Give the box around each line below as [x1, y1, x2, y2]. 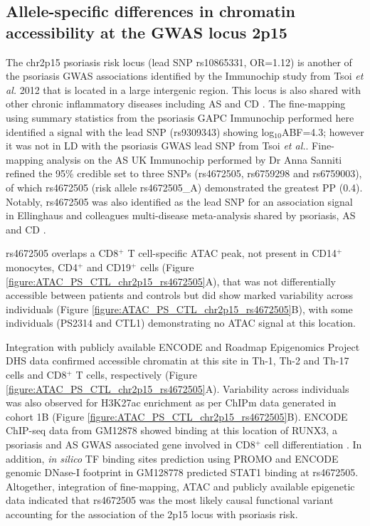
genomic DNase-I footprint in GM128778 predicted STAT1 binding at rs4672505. [6, 465, 359, 480]
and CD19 [87, 259, 132, 274]
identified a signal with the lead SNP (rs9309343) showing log [6, 124, 275, 139]
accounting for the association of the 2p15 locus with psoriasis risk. [6, 507, 298, 521]
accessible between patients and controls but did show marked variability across [6, 288, 353, 303]
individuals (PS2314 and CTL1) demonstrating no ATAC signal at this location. [6, 315, 356, 330]
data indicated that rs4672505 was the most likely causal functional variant [6, 493, 334, 507]
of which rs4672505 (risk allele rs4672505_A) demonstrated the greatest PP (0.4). [6, 179, 363, 194]
